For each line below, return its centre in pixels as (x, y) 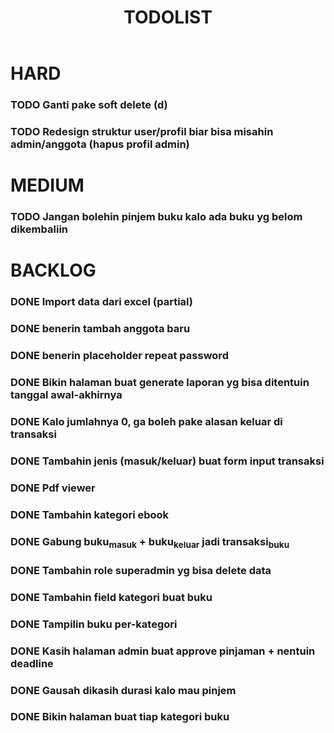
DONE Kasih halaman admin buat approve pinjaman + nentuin (163, 651)
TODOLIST (168, 17)
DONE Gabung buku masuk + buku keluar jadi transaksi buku (150, 542)
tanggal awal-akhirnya (66, 395)
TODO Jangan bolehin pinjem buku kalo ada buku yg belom (156, 217)
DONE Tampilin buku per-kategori (94, 624)
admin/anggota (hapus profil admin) (100, 144)
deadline (32, 663)
